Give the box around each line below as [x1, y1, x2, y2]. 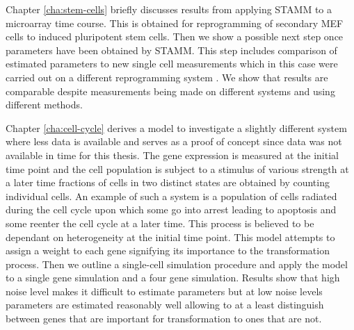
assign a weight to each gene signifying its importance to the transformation [6, 243, 330, 258]
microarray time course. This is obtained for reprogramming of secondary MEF [6, 15, 344, 30]
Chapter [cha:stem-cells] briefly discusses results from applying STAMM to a [6, 2, 332, 16]
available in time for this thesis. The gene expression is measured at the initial [6, 147, 339, 162]
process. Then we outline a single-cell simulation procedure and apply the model [6, 256, 348, 271]
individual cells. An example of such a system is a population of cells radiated [6, 188, 337, 203]
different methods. [6, 97, 83, 112]
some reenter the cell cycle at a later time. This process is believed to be [6, 215, 314, 230]
